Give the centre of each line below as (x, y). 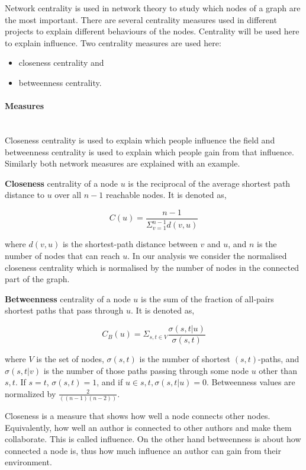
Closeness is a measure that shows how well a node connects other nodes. (138, 416)
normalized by (30, 393)
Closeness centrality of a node (62, 183)
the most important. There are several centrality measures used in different (141, 19)
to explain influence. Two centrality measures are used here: (113, 42)
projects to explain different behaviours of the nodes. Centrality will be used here (152, 31)
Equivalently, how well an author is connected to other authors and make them (148, 427)
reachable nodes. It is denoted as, (166, 195)
